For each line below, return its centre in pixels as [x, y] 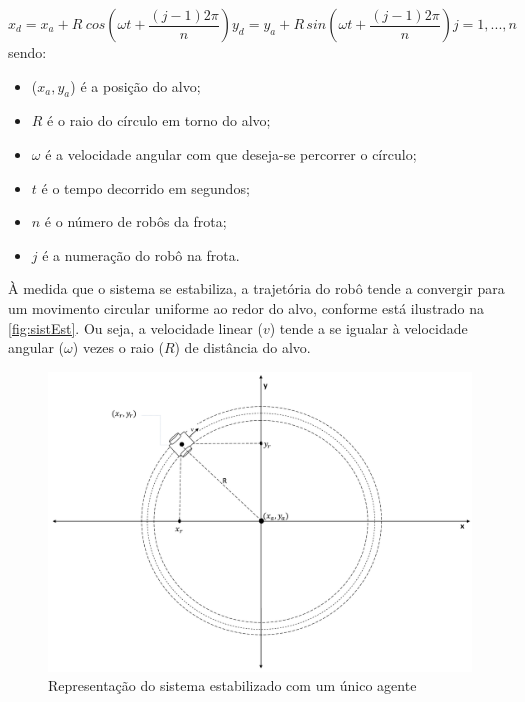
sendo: [27, 52]
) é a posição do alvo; [135, 85]
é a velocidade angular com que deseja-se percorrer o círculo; [231, 153]
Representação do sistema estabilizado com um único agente [232, 685]
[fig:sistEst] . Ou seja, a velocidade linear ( [135, 327]
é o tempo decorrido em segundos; [145, 187]
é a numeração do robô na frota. [141, 254]
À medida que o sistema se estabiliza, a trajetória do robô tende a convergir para [256, 288]
